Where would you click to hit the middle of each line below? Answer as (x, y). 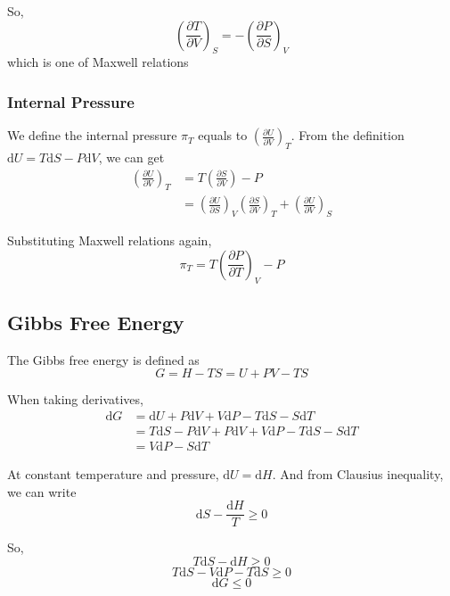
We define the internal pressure (92, 135)
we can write (42, 491)
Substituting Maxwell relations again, (110, 240)
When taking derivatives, (75, 399)
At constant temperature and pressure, (113, 474)
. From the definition (348, 135)
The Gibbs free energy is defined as (103, 359)
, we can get (131, 157)
